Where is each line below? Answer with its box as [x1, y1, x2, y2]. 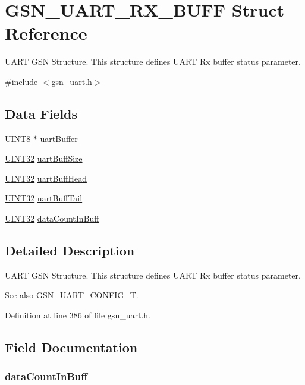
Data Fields [5, 104, 78, 122]
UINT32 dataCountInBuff [5, 212, 99, 225]
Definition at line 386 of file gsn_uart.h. [5, 309, 150, 321]
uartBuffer [40, 132, 78, 144]
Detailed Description [5, 241, 135, 260]
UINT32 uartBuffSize [5, 152, 83, 165]
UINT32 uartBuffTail [5, 192, 83, 204]
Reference [5, 21, 87, 45]
